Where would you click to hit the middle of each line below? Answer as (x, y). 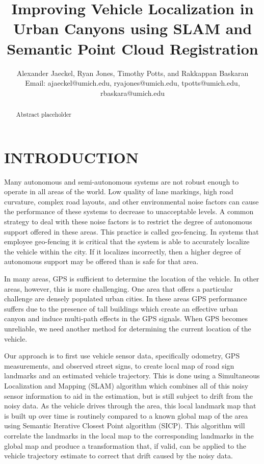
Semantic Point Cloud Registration (133, 48)
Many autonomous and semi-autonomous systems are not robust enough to (122, 181)
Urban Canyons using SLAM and (133, 28)
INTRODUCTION (72, 157)
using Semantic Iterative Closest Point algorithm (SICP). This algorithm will (125, 426)
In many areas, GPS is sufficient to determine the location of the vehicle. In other (132, 279)
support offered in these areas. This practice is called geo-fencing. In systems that (131, 231)
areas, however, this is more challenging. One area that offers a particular (119, 288)
